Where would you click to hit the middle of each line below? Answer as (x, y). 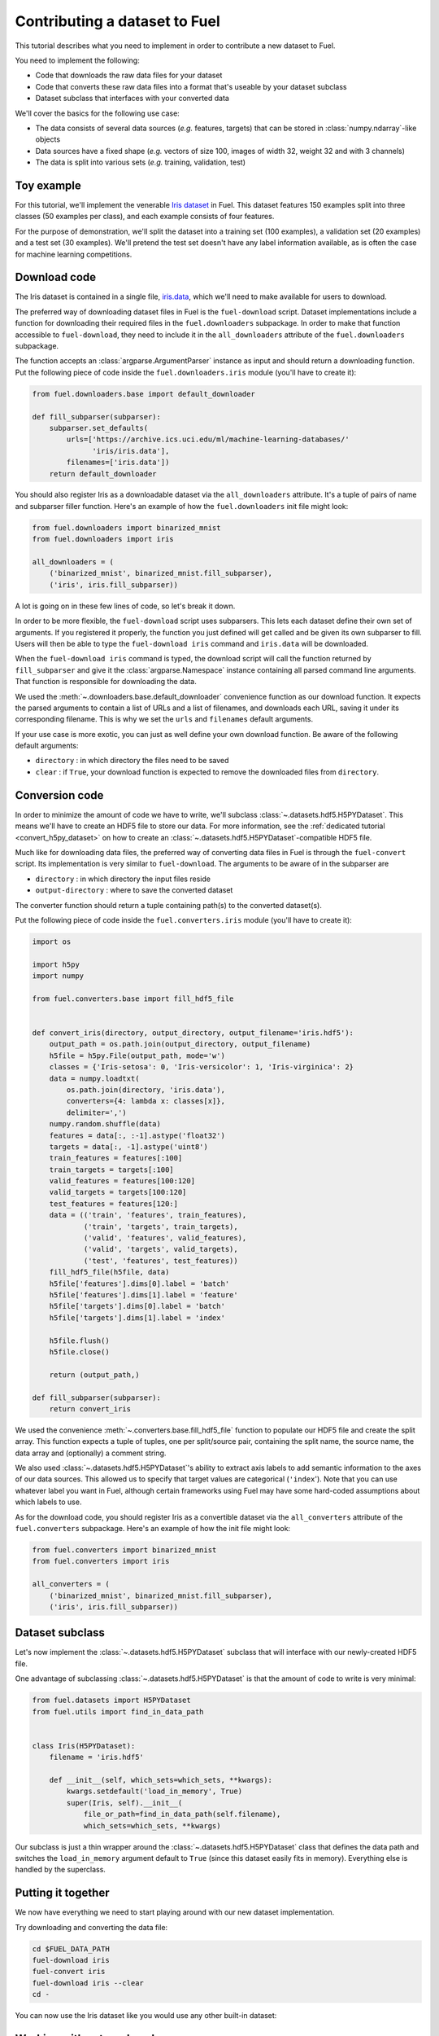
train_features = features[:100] (116, 1158)
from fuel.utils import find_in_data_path (118, 1711)
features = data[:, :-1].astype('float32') (137, 1135)
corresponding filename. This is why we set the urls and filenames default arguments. (164, 719)
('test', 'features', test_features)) (161, 1261)
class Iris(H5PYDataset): (84, 1746)
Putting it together (62, 1893)
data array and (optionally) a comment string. (91, 1453)
